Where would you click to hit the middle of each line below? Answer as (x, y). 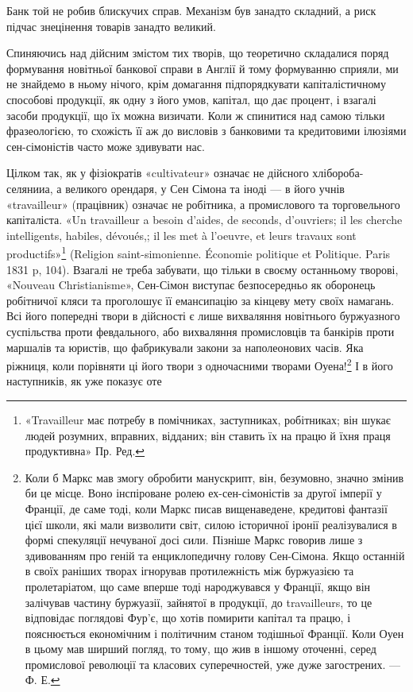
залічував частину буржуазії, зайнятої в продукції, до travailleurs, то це (199, 602)
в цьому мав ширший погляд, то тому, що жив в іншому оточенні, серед (201, 649)
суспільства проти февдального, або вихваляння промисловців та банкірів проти (201, 331)
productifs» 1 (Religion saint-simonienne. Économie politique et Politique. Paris (199, 252)
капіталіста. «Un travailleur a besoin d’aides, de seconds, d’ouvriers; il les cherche (205, 220)
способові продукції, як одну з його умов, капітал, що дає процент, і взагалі (191, 99)
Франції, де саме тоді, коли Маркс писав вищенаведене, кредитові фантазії (206, 508)
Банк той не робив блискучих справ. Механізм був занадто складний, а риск (191, 10)
